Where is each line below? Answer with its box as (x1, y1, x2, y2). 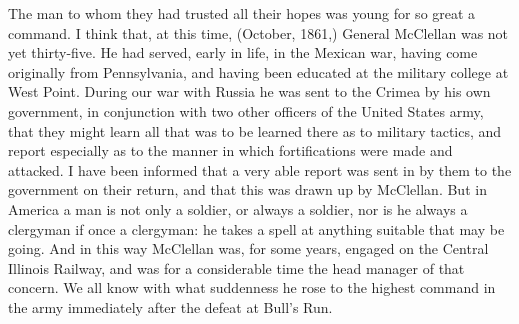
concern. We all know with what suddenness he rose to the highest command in (8, 277, 496, 298)
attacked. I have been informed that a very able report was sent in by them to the (8, 159, 512, 180)
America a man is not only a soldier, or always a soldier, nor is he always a (8, 198, 468, 219)
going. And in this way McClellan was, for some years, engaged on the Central (8, 238, 489, 259)
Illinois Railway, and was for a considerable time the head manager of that (8, 257, 465, 278)
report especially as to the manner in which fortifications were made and (8, 140, 453, 161)
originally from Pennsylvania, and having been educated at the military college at (8, 61, 509, 82)
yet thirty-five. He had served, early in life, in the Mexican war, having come (8, 42, 478, 63)
